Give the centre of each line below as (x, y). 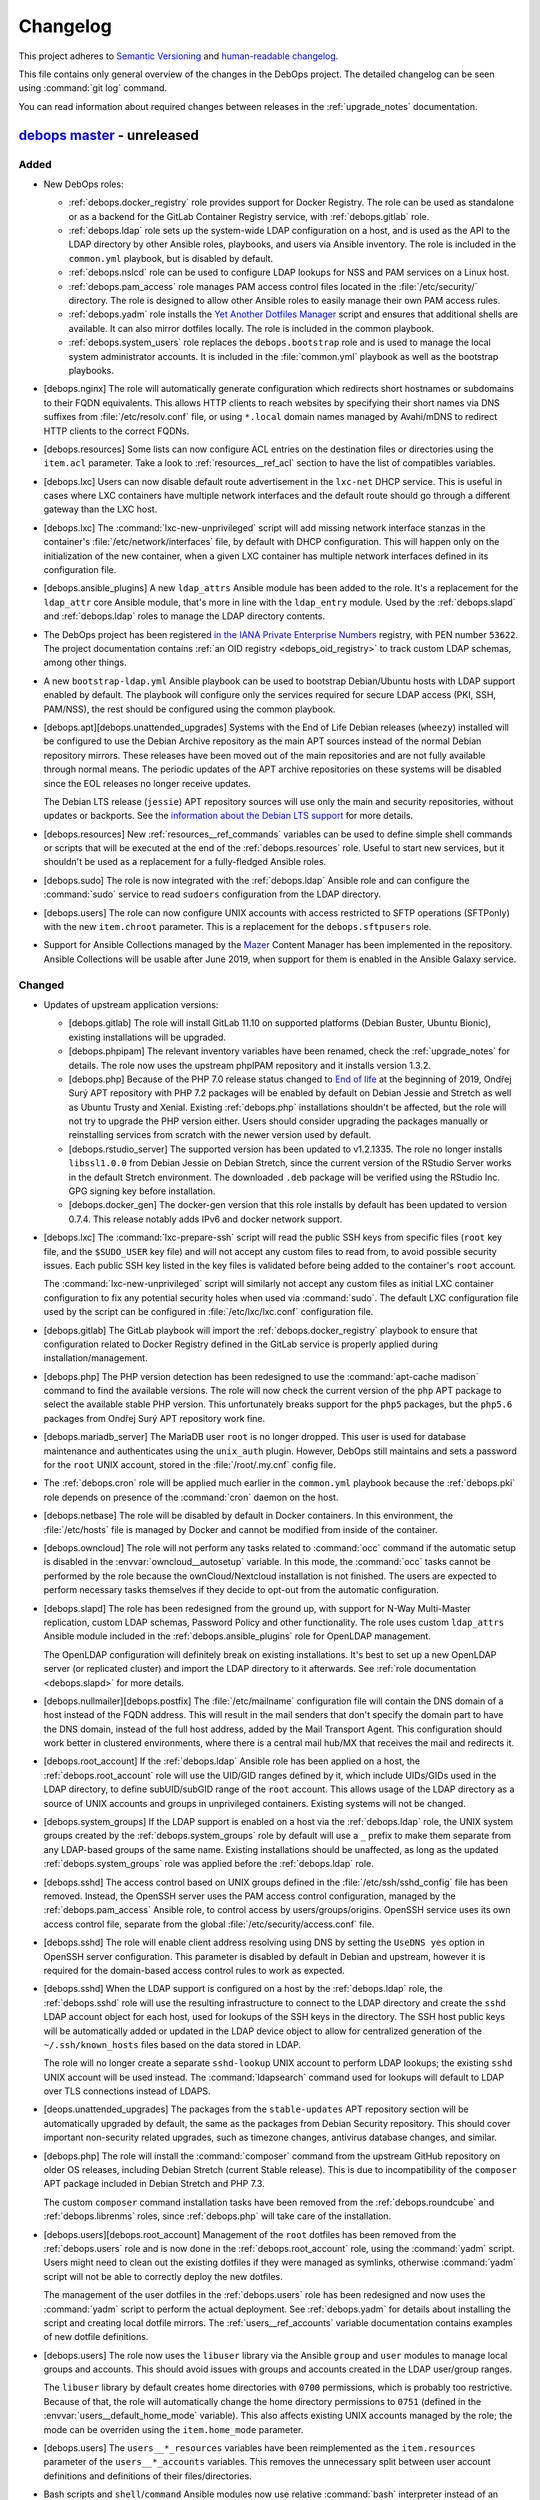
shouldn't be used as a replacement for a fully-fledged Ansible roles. (185, 862)
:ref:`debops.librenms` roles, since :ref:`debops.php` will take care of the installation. (217, 2216)
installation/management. (96, 1358)
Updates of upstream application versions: (131, 1004)
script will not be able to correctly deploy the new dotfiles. (163, 2276)
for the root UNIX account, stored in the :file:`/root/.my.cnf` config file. (189, 1465)
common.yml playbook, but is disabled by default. (171, 258)
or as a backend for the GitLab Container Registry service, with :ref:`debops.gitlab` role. (249, 216)
